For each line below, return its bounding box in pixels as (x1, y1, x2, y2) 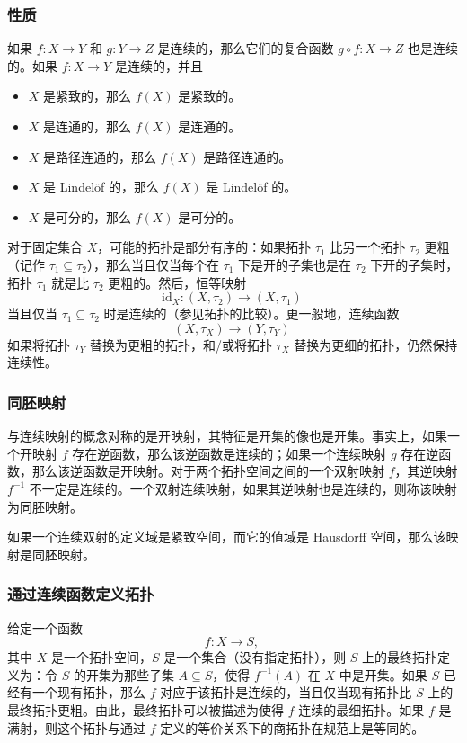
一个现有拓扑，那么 (31, 683, 145, 702)
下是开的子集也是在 (238, 255, 352, 273)
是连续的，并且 (114, 56, 203, 75)
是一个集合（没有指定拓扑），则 (163, 648, 347, 667)
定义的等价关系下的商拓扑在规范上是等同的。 (160, 718, 425, 737)
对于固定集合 (7, 237, 83, 256)
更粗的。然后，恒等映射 (108, 273, 247, 291)
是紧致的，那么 (43, 86, 132, 105)
